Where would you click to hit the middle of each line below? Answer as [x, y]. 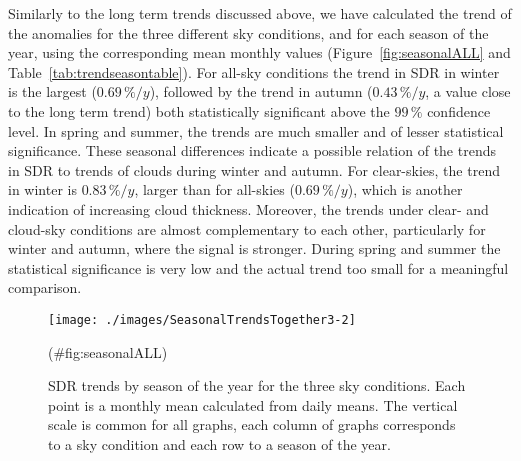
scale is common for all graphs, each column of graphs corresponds [252, 424]
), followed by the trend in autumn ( [261, 91]
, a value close [468, 91]
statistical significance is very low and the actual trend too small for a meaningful [258, 267]
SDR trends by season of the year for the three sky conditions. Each [257, 385]
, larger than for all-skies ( [214, 189]
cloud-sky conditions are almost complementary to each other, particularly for [247, 228]
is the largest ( [52, 91]
